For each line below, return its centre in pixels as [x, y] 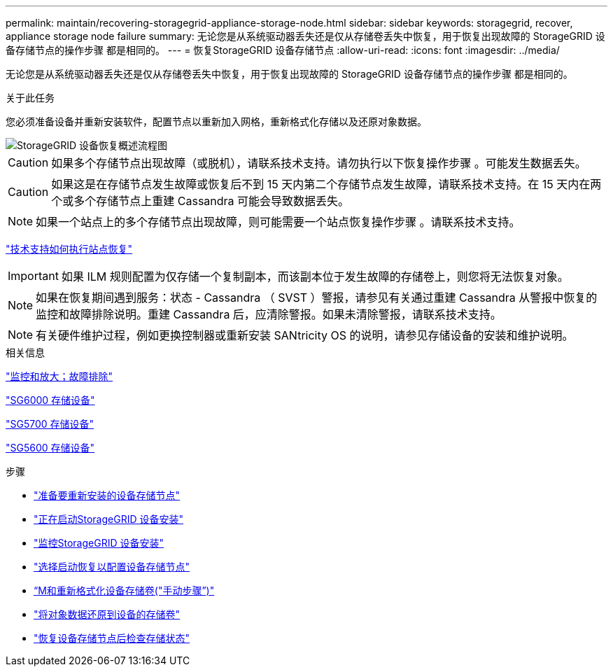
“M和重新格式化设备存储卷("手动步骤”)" [124, 590]
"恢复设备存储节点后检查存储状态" [112, 638]
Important [33, 276]
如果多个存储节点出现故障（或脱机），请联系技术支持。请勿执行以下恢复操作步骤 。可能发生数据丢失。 [319, 163]
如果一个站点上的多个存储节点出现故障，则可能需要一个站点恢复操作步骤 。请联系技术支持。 [278, 222]
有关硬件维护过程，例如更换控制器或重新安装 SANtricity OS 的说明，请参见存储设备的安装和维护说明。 [305, 335]
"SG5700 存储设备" [50, 424]
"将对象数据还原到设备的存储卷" [107, 614]
